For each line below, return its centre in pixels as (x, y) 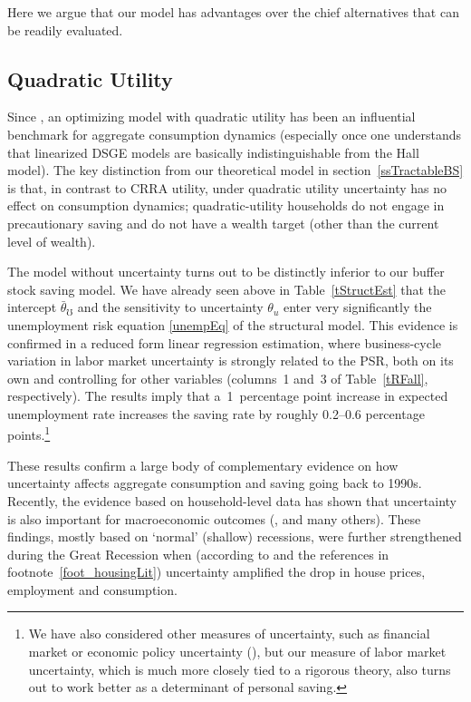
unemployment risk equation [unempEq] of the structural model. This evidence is (233, 324)
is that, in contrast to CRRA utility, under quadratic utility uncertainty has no (227, 187)
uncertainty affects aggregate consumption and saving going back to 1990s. (215, 483)
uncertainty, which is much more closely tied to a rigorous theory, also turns (240, 669)
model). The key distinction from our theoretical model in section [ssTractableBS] (235, 170)
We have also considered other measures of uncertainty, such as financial (229, 634)
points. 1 (29, 434)
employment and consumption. (92, 589)
